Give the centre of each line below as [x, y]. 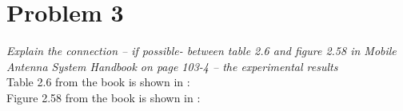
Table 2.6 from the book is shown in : [98, 82]
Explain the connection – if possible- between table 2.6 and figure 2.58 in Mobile [201, 51]
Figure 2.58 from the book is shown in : [104, 97]
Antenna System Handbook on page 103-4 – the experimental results [172, 66]
